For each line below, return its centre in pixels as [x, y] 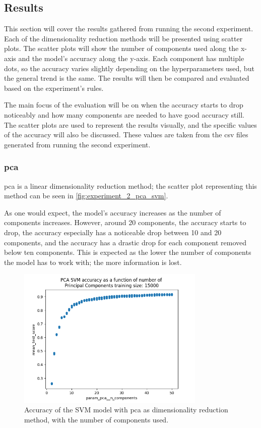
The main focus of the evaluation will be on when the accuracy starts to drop [124, 105]
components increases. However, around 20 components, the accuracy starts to [125, 222]
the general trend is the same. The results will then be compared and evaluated [127, 78]
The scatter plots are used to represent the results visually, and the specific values [130, 124]
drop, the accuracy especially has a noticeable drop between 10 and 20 [113, 232]
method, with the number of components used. [96, 419]
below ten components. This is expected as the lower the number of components [128, 252]
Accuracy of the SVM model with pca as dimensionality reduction [126, 410]
